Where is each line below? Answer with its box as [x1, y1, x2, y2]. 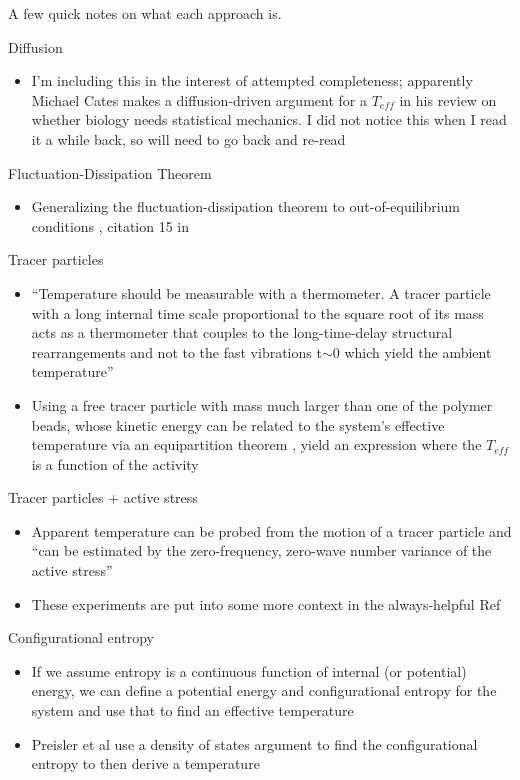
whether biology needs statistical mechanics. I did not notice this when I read [31, 109, 507, 130]
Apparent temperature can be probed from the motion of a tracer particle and [31, 520, 512, 541]
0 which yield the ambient [332, 341, 492, 362]
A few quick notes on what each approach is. [8, 3, 282, 23]
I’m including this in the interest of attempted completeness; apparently [31, 70, 473, 91]
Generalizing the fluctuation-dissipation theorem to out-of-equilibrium [31, 196, 460, 217]
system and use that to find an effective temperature [31, 700, 354, 721]
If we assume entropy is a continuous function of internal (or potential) [31, 660, 467, 681]
